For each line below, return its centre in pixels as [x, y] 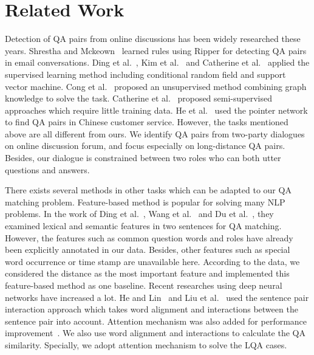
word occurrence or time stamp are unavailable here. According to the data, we [152, 261]
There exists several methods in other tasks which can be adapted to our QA [148, 190]
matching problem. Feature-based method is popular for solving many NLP [145, 202]
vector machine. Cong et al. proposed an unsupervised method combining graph [156, 86]
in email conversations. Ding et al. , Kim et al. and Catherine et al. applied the [157, 62]
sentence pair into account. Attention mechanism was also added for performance [156, 321]
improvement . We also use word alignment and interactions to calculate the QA [155, 333]
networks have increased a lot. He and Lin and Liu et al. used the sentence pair [157, 297]
